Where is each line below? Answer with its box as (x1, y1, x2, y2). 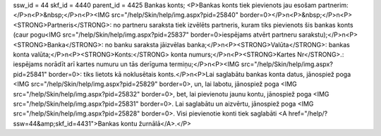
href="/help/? (288, 109, 328, 118)
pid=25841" (13, 70, 47, 78)
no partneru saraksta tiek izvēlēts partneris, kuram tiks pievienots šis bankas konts (113, 20, 353, 29)
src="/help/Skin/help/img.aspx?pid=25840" (111, 11, 239, 19)
